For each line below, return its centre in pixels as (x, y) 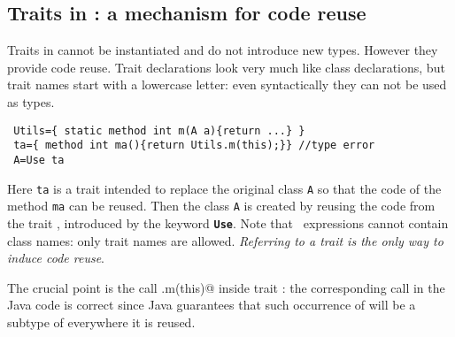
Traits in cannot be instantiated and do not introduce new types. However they (223, 50)
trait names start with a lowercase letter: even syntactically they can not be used (227, 84)
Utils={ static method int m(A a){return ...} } (159, 130)
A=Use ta (39, 160)
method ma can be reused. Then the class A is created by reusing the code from (221, 206)
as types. (31, 101)
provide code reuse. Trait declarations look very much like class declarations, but (226, 67)
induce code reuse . (56, 258)
